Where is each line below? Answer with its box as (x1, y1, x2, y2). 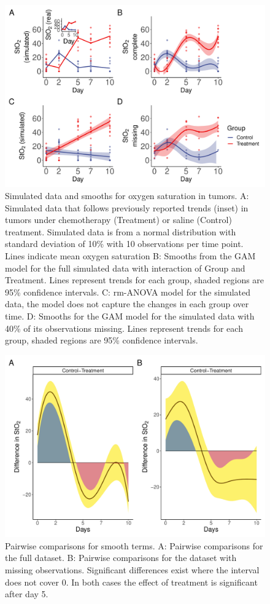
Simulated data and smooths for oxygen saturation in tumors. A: (5, 189, 249, 202)
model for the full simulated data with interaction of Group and (5, 261, 245, 274)
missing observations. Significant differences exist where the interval (5, 563, 260, 576)
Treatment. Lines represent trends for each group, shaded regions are (5, 273, 264, 286)
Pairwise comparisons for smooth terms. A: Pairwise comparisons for (5, 539, 263, 552)
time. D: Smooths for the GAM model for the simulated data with (5, 310, 255, 322)
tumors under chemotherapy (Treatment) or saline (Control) (5, 213, 232, 226)
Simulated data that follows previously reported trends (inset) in (5, 201, 249, 214)
